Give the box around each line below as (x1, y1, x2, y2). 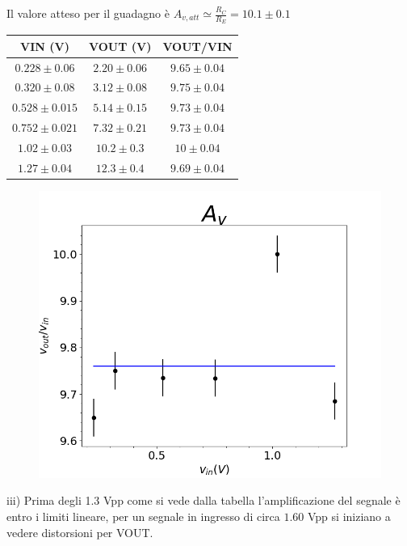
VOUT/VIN (162, 37, 233, 54)
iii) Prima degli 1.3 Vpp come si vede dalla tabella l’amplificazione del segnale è (6, 492, 401, 509)
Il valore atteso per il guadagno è (6, 5, 170, 21)
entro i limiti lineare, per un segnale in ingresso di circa (6, 507, 280, 524)
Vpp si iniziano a (307, 507, 391, 524)
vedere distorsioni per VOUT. (6, 523, 153, 540)
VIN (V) (20, 37, 69, 54)
